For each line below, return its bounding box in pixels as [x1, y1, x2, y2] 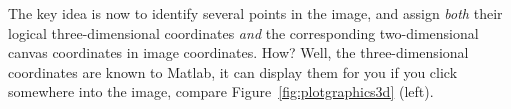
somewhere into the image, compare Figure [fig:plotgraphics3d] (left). [8, 81, 434, 102]
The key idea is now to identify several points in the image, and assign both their [8, 3, 503, 23]
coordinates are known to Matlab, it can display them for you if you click [8, 61, 458, 82]
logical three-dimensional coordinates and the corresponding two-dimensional [8, 22, 479, 43]
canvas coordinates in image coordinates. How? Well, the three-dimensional [8, 42, 469, 63]
